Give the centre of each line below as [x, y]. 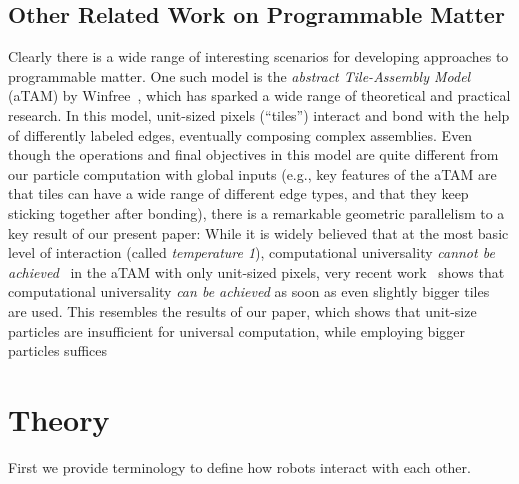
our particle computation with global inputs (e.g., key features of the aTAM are [252, 173]
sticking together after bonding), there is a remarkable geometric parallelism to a [256, 212]
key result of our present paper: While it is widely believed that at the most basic [258, 232]
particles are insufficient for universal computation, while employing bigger [237, 330]
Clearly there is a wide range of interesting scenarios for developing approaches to [258, 56]
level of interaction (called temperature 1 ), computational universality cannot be [251, 252]
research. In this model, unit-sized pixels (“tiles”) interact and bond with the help [259, 114]
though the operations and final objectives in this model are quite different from [253, 154]
